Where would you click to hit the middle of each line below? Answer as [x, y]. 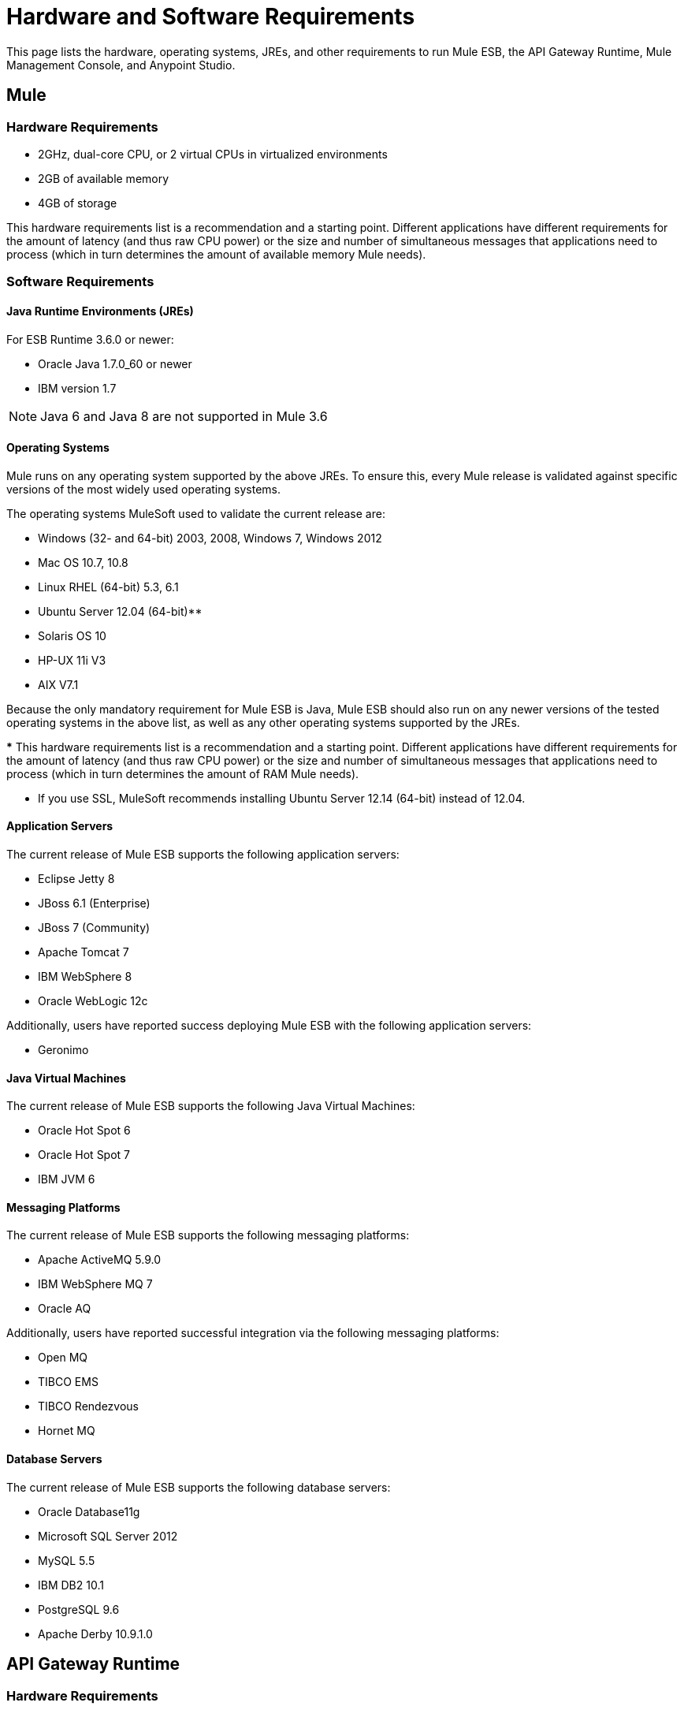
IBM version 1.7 [77, 388]
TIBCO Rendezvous [88, 1406]
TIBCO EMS [68, 1382]
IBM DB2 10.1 [71, 1585]
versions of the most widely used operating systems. [143, 489]
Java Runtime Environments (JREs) [100, 311]
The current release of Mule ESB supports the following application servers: [203, 854]
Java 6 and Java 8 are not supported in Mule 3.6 [184, 416]
